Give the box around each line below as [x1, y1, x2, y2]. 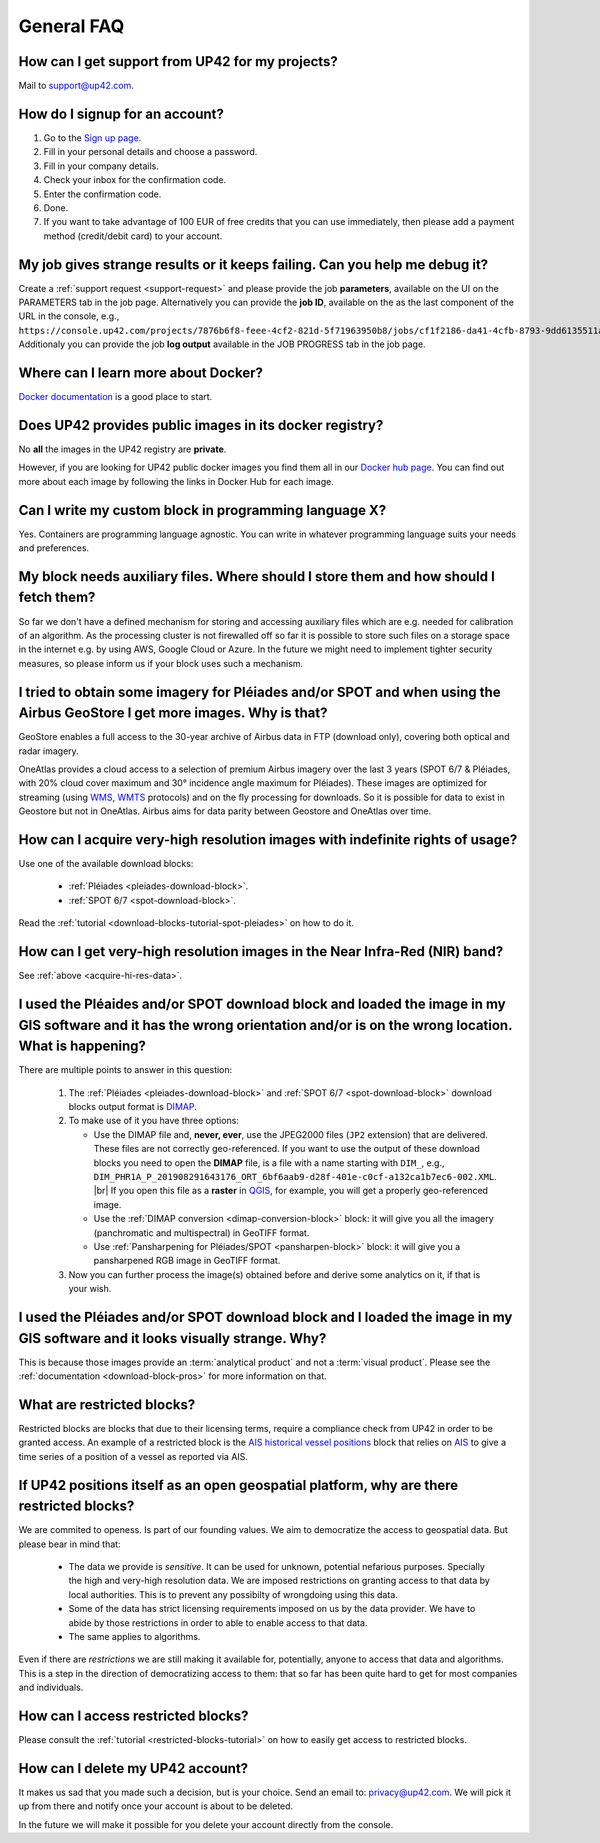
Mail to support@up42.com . [18, 80, 134, 92]
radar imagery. [18, 745, 79, 757]
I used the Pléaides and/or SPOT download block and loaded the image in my [18, 995, 506, 1012]
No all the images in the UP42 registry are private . [18, 443, 227, 455]
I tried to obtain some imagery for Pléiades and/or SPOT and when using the [18, 683, 501, 700]
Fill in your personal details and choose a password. [43, 146, 258, 158]
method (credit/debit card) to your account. [43, 230, 223, 242]
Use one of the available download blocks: [18, 858, 194, 870]
